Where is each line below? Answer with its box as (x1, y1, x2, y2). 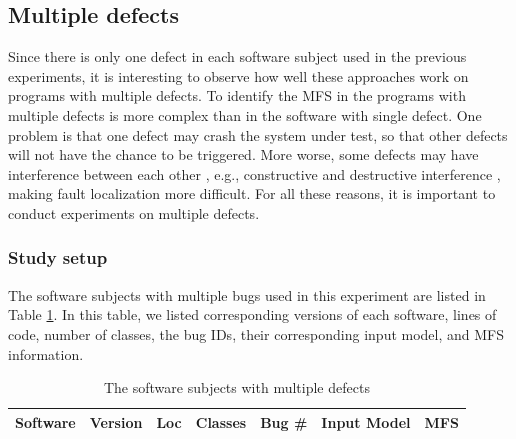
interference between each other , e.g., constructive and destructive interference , (8, 163, 501, 184)
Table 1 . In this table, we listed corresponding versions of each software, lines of (8, 304, 497, 325)
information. (8, 343, 84, 364)
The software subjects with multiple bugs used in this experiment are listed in (8, 284, 486, 305)
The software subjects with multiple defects (103, 377, 370, 398)
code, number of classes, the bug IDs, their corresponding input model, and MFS (8, 323, 505, 344)
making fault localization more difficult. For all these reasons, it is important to (8, 183, 496, 204)
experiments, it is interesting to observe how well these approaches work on (8, 65, 469, 86)
